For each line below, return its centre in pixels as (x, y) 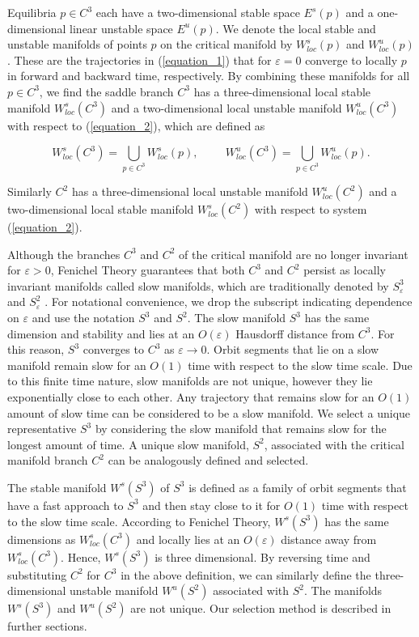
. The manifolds (343, 590)
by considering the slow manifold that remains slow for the (241, 429)
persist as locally (345, 270)
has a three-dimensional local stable (282, 91)
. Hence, (81, 556)
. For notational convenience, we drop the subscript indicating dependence (229, 302)
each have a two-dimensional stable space (198, 12)
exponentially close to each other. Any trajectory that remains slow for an (191, 396)
